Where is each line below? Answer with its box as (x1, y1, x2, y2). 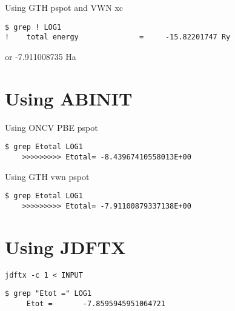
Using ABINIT (5, 85, 133, 110)
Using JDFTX (5, 234, 126, 259)
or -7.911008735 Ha (5, 50, 76, 62)
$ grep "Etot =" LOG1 (5, 289, 92, 298)
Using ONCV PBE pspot (5, 121, 98, 133)
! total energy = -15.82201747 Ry (5, 33, 231, 42)
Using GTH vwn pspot (5, 170, 90, 182)
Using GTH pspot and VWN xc (5, 1, 124, 13)
